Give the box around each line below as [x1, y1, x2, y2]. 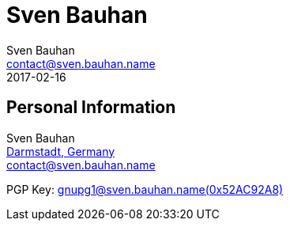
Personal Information [6, 97, 176, 118]
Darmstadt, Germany [6, 144, 115, 158]
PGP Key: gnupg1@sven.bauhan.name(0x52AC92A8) [6, 182, 284, 196]
